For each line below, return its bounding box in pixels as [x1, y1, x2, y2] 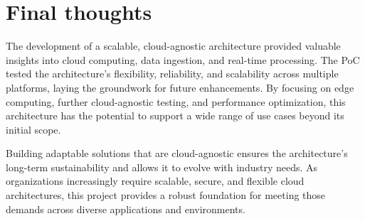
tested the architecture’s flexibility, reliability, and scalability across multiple [6, 66, 339, 81]
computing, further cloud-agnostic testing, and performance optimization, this [6, 94, 346, 109]
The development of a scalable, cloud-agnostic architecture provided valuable [6, 38, 341, 53]
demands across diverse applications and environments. [6, 201, 245, 216]
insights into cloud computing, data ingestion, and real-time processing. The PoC [6, 52, 360, 67]
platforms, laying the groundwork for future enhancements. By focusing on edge [6, 80, 354, 95]
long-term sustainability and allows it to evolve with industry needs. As [6, 159, 318, 174]
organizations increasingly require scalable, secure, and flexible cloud [6, 173, 305, 188]
